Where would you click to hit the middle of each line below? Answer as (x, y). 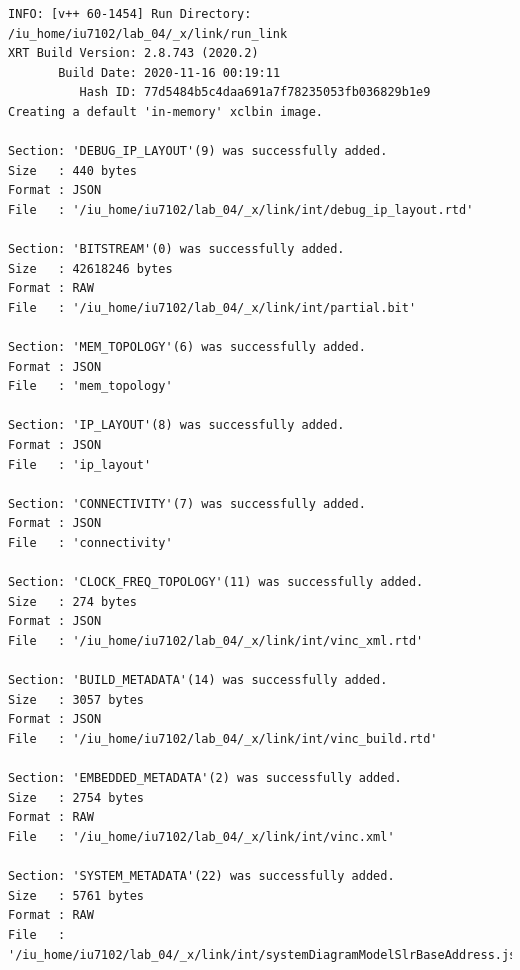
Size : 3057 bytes (76, 699)
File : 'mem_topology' (90, 386)
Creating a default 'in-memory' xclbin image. (165, 111)
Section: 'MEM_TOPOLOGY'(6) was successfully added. (187, 347)
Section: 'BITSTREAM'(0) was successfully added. (176, 249)
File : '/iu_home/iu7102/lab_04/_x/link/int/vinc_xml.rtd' (216, 641)
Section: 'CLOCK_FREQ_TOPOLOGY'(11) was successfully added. (216, 582)
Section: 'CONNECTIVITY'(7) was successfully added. (187, 503)
